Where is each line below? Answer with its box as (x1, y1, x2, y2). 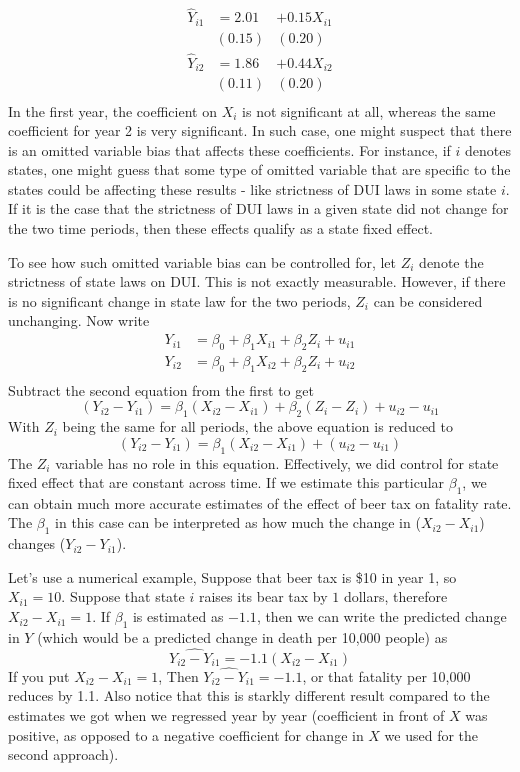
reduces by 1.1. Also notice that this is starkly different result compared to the (8, 685, 490, 706)
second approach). (8, 744, 119, 765)
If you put (8, 665, 70, 686)
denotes (465, 139, 511, 160)
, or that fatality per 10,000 (302, 665, 471, 686)
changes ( (8, 533, 66, 554)
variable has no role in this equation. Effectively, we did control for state (55, 452, 499, 473)
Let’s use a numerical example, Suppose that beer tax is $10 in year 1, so (8, 566, 457, 587)
